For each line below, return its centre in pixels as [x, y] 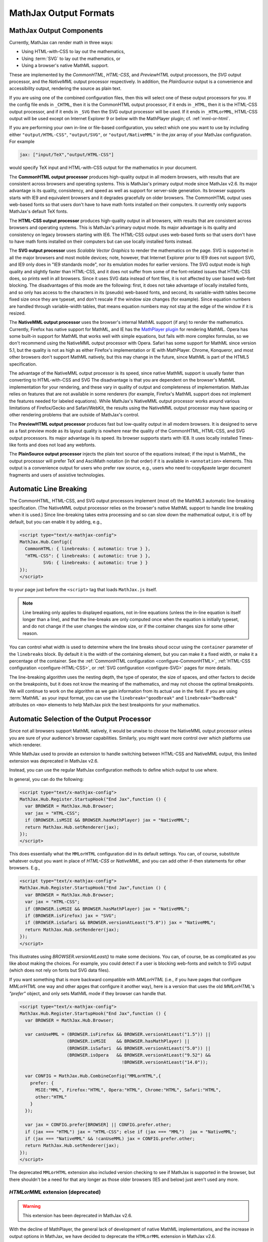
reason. [30, 633]
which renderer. [25, 745]
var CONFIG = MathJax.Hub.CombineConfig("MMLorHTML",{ [93, 1076]
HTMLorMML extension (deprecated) [55, 1192]
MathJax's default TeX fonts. [38, 212]
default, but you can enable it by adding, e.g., [56, 522]
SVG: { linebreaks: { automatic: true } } [96, 563]
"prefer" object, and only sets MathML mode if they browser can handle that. [88, 993]
